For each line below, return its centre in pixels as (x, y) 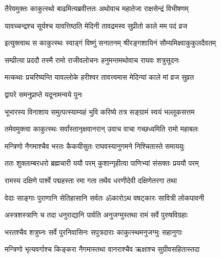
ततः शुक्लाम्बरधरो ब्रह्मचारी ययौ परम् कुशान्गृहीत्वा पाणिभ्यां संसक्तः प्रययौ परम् (102, 163)
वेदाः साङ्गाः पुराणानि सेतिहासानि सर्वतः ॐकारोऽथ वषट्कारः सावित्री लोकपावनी (105, 197)
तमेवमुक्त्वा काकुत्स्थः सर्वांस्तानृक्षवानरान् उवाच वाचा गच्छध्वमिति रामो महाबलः (102, 129)
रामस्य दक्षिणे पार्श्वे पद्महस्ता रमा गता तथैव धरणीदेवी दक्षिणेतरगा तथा (91, 180)
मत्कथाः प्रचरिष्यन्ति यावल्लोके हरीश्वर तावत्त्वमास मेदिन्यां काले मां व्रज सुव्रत (99, 77)
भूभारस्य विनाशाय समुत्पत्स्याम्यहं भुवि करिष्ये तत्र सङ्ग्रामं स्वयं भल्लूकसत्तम (100, 111)
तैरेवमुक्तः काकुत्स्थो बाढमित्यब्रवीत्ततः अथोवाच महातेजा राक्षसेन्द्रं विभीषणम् (97, 8)
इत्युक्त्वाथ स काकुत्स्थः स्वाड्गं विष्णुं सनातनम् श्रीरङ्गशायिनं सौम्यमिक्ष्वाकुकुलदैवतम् (110, 43)
